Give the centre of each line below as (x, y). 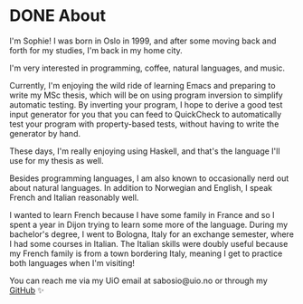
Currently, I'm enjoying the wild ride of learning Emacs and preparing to (142, 85)
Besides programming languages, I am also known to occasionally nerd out (149, 178)
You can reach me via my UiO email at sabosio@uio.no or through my (139, 280)
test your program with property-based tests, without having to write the (144, 124)
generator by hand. (45, 133)
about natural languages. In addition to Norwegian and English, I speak (141, 187)
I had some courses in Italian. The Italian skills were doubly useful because (149, 243)
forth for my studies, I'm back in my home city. (96, 50)
